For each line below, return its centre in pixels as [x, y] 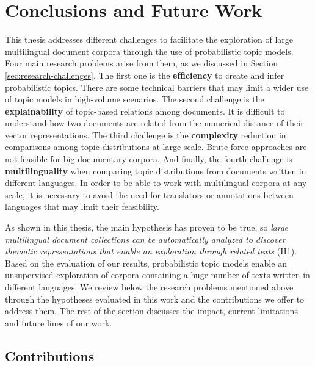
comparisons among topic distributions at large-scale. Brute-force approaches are [156, 147]
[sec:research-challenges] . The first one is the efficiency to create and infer [145, 75]
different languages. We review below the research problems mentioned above [149, 287]
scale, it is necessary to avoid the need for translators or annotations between [149, 194]
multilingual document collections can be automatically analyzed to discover [145, 239]
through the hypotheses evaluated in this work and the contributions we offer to [155, 299]
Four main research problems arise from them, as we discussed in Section [141, 63]
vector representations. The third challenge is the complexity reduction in [146, 135]
